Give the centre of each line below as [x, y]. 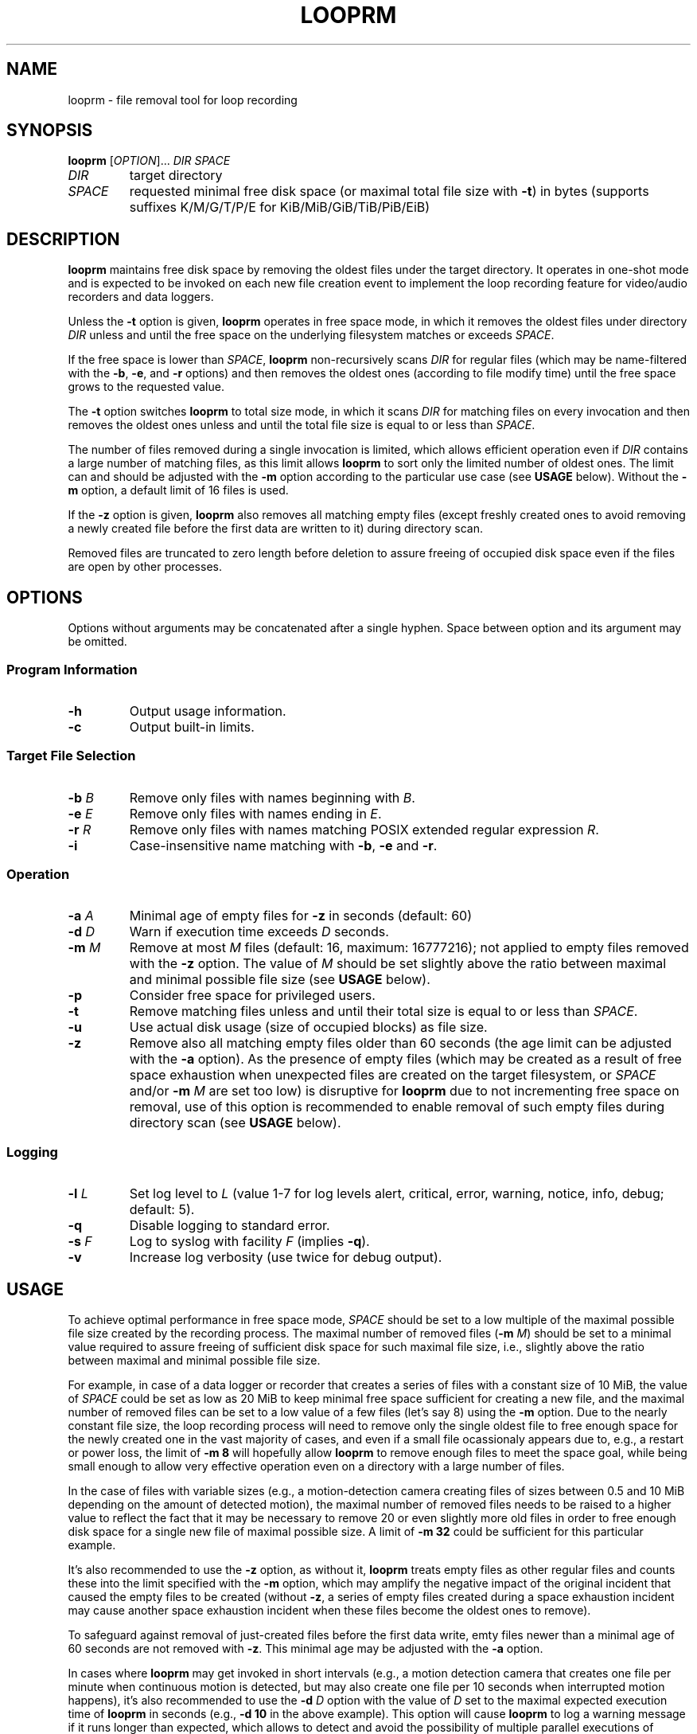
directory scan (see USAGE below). [235, 1123]
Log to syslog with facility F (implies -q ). [249, 1242]
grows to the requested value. [146, 387]
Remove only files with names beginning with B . [272, 797]
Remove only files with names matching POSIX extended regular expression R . [364, 829]
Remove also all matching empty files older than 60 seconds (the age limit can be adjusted [401, 1043]
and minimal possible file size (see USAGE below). [280, 980]
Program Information [72, 669]
